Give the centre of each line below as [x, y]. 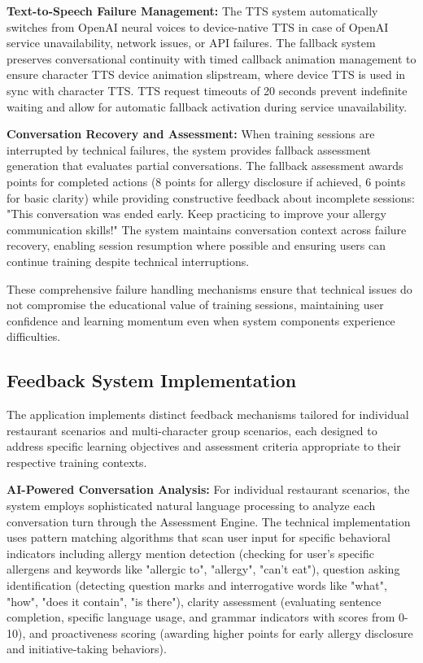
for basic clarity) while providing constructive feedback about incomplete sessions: [211, 197]
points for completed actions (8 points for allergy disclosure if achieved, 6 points [206, 181]
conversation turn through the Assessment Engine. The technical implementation [209, 521]
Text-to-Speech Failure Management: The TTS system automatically [192, 11]
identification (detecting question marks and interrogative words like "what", [197, 585]
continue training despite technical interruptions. [128, 261]
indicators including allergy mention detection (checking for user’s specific [190, 553]
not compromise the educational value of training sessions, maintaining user [195, 305]
